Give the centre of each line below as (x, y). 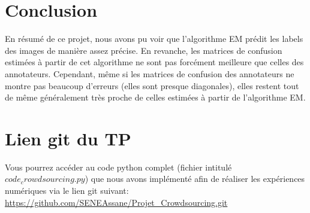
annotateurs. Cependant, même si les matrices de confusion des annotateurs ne (150, 73)
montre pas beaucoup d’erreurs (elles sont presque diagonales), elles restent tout (152, 85)
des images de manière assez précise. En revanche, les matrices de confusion (144, 50)
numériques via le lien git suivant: (67, 190)
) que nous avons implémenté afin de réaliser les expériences (195, 179)
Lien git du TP (68, 138)
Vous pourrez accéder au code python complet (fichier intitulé (118, 167)
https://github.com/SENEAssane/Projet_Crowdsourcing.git (116, 202)
